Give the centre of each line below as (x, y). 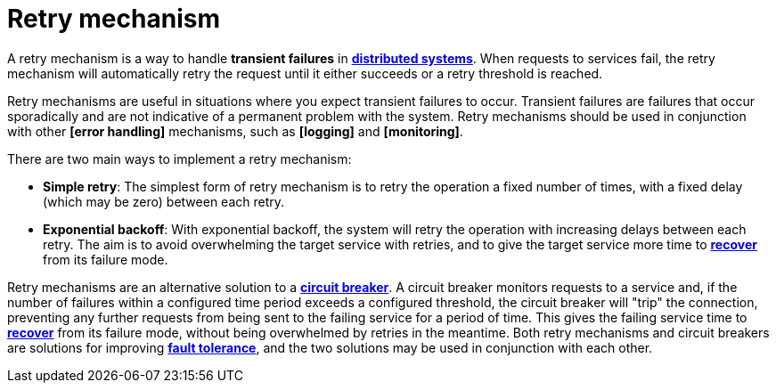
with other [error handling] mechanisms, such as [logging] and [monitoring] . (235, 131)
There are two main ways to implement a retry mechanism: (180, 158)
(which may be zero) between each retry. (164, 201)
